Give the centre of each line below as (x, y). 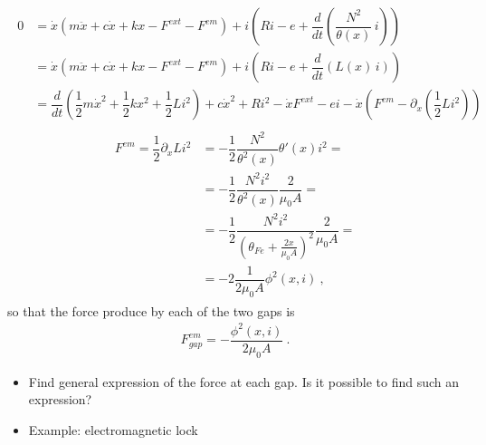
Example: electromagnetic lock (113, 430)
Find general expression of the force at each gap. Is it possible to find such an (243, 381)
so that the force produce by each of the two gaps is (151, 310)
